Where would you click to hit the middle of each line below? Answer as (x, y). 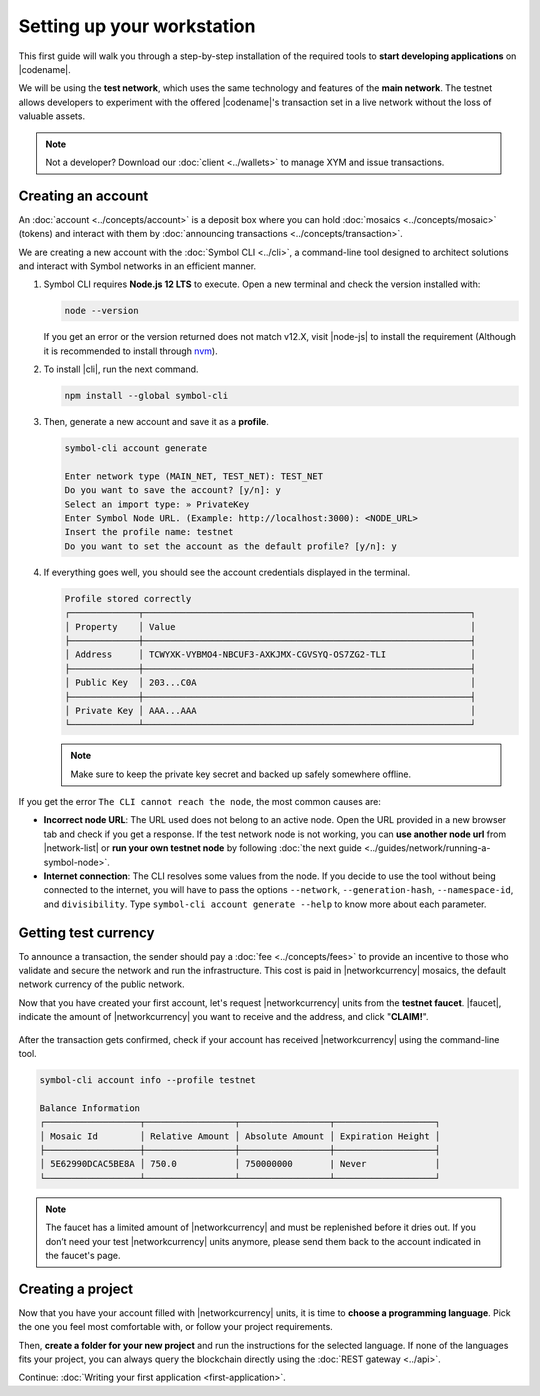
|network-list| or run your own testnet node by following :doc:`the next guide (202, 848)
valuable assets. (51, 116)
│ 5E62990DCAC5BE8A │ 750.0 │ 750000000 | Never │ (240, 1164)
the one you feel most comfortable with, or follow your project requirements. (176, 1327)
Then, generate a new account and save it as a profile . (156, 422)
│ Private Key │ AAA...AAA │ (270, 710)
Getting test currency (86, 932)
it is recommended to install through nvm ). (131, 351)
